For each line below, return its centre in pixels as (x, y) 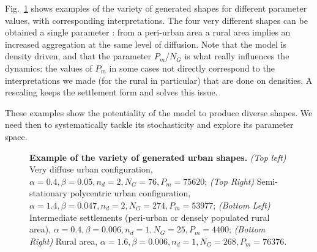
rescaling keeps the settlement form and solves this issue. (111, 92)
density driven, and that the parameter (78, 56)
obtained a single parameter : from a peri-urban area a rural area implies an (148, 32)
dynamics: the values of (49, 68)
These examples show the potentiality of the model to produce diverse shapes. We (159, 112)
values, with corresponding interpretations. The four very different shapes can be (156, 20)
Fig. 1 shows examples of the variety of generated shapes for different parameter (156, 8)
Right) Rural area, (64, 241)
